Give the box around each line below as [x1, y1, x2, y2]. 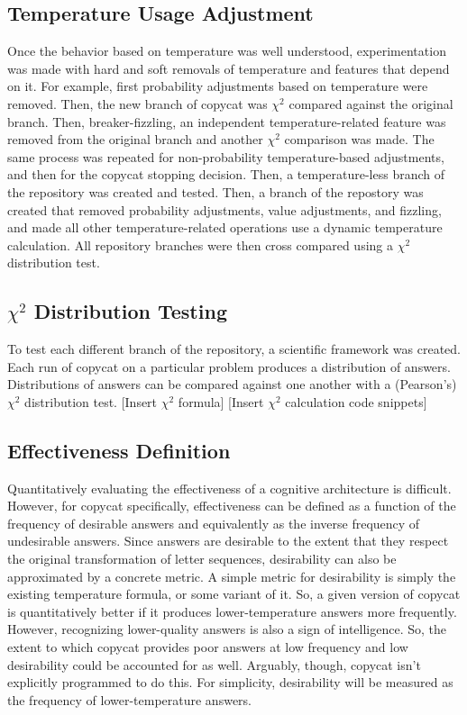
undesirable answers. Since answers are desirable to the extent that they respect [7, 531, 449, 550]
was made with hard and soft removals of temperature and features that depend [7, 59, 450, 77]
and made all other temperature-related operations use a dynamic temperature [7, 218, 443, 237]
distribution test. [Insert [24, 392, 158, 411]
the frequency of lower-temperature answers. [7, 690, 252, 709]
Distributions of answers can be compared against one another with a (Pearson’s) [7, 375, 457, 394]
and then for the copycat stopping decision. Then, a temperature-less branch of [7, 165, 445, 184]
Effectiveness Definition [7, 436, 231, 464]
